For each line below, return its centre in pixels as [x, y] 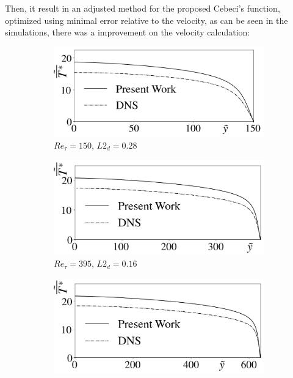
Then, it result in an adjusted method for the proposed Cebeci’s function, [143, 8]
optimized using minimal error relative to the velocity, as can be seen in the [146, 20]
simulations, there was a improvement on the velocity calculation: [128, 32]
